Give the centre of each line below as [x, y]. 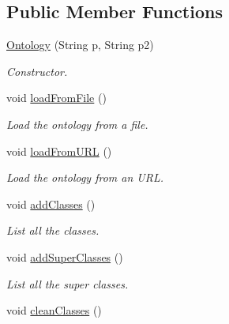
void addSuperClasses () [65, 256]
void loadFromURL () [59, 151]
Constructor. [37, 71]
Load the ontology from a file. [77, 124]
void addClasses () [51, 203]
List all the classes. [53, 230]
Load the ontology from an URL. [85, 177]
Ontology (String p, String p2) [80, 45]
